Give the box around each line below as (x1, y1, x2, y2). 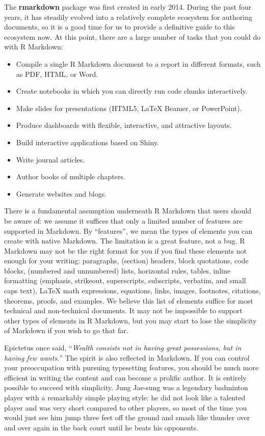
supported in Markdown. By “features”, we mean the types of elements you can (4, 225, 253, 236)
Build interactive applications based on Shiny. (16, 137, 159, 147)
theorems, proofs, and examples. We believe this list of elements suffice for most (4, 295, 253, 306)
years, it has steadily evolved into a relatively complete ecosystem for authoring (4, 11, 253, 22)
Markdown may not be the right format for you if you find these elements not (4, 245, 247, 256)
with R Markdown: (4, 41, 63, 52)
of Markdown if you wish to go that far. (4, 325, 128, 336)
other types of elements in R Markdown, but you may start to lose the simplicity (4, 315, 257, 325)
